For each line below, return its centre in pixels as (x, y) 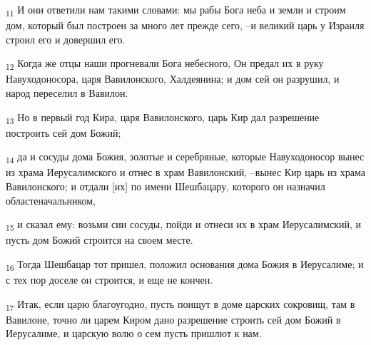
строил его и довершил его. (66, 39)
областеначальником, (51, 200)
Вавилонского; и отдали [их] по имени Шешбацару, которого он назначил (166, 186)
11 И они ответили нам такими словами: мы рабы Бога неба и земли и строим (176, 10)
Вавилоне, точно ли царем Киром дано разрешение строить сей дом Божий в (173, 319)
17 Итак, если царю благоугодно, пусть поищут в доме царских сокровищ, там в (181, 304)
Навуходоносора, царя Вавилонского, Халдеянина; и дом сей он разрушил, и (173, 79)
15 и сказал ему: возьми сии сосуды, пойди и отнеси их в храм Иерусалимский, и (183, 225)
